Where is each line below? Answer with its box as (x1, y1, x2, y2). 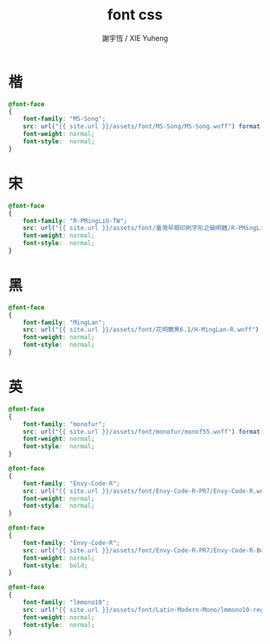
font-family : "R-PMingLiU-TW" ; (22, 217, 128, 225)
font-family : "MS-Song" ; (22, 115, 106, 123)
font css (107, 6, 163, 24)
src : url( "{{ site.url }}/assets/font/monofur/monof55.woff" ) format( (22, 427, 264, 436)
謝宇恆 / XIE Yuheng (101, 33, 169, 43)
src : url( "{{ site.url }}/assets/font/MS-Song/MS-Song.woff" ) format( (22, 122, 264, 130)
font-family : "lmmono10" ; (22, 598, 110, 606)
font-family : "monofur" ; (22, 420, 106, 428)
